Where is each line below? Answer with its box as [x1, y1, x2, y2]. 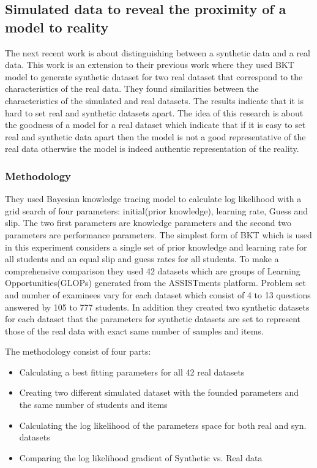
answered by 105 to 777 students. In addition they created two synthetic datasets [5, 300, 310, 313]
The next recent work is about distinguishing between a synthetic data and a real [5, 46, 310, 59]
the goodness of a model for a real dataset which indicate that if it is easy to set [5, 118, 306, 131]
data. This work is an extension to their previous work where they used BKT [5, 58, 294, 71]
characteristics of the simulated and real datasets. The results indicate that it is [5, 94, 304, 107]
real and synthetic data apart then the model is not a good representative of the [5, 130, 306, 143]
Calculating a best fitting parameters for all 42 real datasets [19, 365, 245, 378]
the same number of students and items [19, 398, 168, 411]
